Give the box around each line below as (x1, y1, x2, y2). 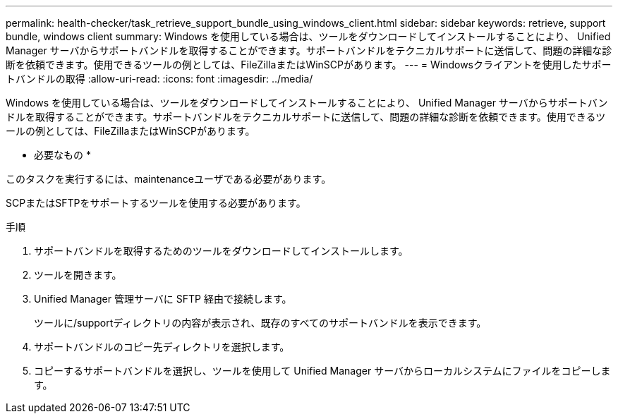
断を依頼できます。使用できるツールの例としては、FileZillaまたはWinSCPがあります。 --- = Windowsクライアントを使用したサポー (6, 59, 612, 71)
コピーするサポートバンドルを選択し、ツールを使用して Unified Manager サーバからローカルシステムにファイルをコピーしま (34, 365, 611, 377)
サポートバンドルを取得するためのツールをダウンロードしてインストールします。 (34, 245, 408, 257)
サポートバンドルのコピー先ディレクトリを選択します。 (34, 341, 290, 353)
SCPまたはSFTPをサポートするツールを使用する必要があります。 (6, 197, 306, 209)
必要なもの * (34, 149, 91, 161)
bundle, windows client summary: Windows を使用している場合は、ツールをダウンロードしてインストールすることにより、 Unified (6, 30, 611, 42)
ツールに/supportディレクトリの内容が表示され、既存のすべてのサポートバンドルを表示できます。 (34, 317, 487, 329)
